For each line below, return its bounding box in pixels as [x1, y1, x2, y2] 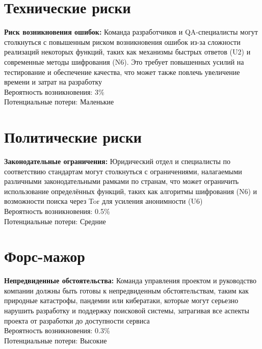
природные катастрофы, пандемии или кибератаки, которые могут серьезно [4, 295, 239, 306]
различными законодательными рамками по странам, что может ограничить [4, 176, 239, 186]
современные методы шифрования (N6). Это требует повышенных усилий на [4, 56, 244, 67]
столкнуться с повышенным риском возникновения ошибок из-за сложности [4, 36, 241, 47]
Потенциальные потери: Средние [4, 216, 106, 226]
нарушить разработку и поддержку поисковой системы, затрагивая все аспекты [4, 305, 249, 316]
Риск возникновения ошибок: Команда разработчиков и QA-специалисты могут [4, 26, 258, 37]
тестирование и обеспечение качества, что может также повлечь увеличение [4, 66, 240, 77]
